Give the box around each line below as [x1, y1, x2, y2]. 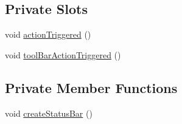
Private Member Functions [5, 78, 178, 97]
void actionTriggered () [5, 28, 91, 41]
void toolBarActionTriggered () [5, 48, 121, 61]
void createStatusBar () [5, 106, 93, 119]
